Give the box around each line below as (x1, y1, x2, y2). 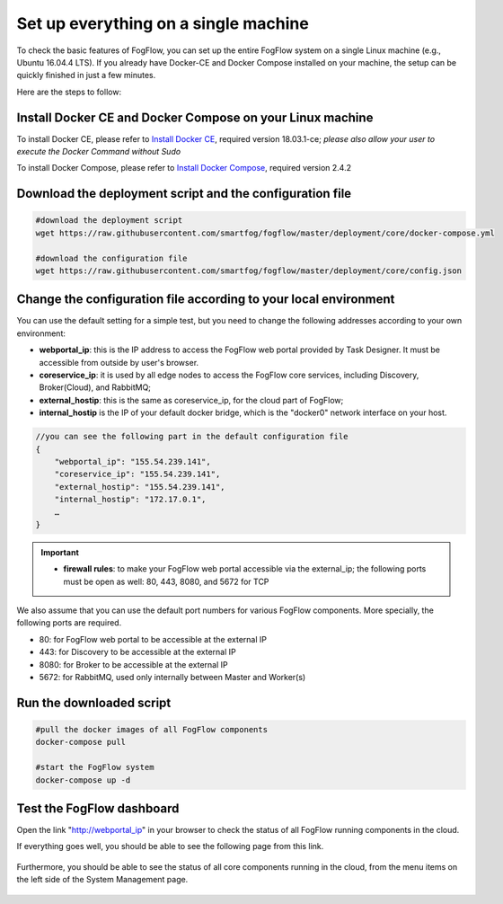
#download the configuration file (35, 253, 188, 263)
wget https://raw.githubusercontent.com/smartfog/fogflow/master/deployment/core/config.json (35, 265, 463, 276)
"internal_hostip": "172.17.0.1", (54, 494, 207, 505)
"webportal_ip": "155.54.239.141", (54, 456, 211, 466)
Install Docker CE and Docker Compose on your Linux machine (16, 110, 374, 125)
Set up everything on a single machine (16, 13, 309, 33)
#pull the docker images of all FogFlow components (35, 724, 269, 735)
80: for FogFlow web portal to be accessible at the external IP (39, 634, 267, 644)
